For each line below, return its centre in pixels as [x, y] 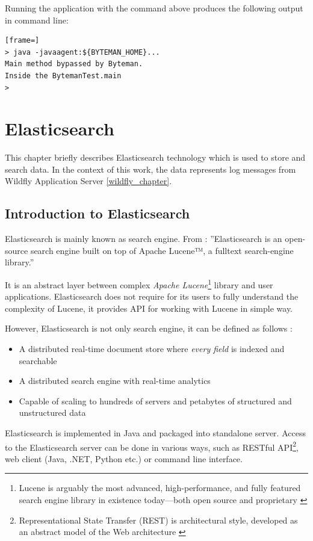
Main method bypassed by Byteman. [74, 64]
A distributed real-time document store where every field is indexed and [152, 349]
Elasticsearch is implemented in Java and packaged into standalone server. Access [155, 433]
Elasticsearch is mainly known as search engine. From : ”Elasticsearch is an [144, 239]
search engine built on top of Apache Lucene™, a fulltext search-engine [162, 250]
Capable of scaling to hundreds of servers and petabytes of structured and [155, 400]
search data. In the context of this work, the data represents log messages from [150, 169]
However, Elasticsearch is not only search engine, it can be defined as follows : [149, 328]
